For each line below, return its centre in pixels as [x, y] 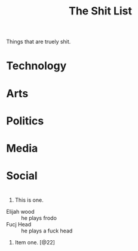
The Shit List [100, 11]
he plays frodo [39, 218]
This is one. [29, 200]
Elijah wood [20, 212]
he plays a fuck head [47, 231]
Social [22, 176]
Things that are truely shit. [39, 42]
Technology [36, 66]
